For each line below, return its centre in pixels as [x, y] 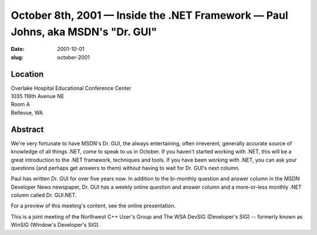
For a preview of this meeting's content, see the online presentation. [93, 206]
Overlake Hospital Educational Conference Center [71, 88]
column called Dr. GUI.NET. [44, 195]
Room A [21, 104]
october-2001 [74, 57]
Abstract [27, 129]
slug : [17, 57]
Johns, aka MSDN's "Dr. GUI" [84, 32]
